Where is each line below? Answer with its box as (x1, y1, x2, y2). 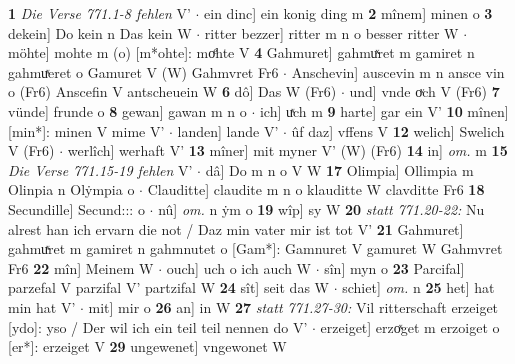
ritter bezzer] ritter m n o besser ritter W (204, 22, 459, 43)
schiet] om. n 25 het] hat (342, 277, 495, 298)
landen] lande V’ (177, 120, 279, 141)
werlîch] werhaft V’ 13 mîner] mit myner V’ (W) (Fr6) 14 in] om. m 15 (67, 140, 508, 161)
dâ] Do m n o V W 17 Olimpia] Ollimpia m (205, 159, 474, 180)
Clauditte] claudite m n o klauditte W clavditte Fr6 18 (147, 179, 485, 200)
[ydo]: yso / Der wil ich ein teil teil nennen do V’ (8, 316, 308, 337)
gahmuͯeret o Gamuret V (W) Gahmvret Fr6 (8, 61, 279, 82)
